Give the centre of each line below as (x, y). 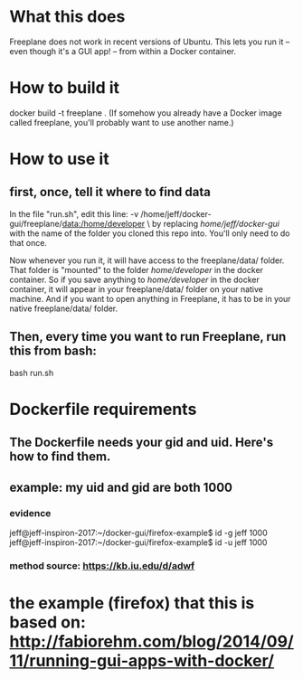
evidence (30, 513)
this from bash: (53, 351)
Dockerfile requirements (103, 409)
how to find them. (60, 457)
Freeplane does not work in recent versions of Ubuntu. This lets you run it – (150, 42)
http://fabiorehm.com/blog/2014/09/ (151, 641)
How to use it (60, 159)
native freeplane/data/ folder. (64, 308)
